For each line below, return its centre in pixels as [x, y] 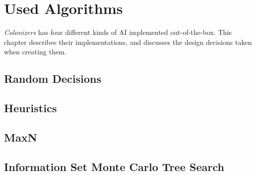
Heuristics [30, 108]
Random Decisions [53, 79]
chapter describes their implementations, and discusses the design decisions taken [128, 42]
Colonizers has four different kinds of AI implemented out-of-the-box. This [118, 32]
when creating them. [35, 52]
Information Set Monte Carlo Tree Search [114, 166]
